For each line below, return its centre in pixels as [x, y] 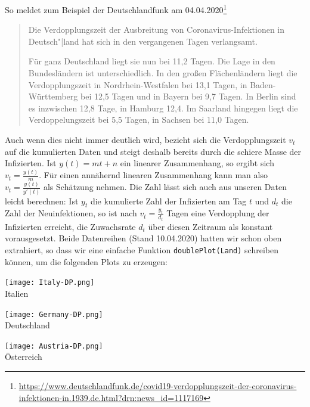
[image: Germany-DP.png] [54, 314]
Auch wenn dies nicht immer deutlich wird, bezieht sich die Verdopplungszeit [145, 139]
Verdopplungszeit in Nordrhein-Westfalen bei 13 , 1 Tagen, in [138, 84]
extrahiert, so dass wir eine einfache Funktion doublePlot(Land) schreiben [142, 250]
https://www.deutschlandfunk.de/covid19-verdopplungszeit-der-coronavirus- [158, 386]
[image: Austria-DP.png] [54, 346]
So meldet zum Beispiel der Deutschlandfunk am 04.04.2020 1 [116, 9]
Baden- [263, 84]
